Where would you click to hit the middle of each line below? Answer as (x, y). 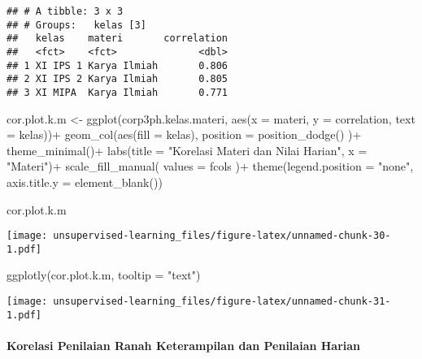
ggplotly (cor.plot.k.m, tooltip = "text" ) (104, 275)
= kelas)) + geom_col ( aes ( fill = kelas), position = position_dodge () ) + (184, 134)
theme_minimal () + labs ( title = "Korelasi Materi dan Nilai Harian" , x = (187, 150)
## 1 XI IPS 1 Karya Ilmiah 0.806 (117, 65)
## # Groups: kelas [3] (76, 25)
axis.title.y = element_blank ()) (85, 182)
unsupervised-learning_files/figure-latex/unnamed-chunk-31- (222, 302)
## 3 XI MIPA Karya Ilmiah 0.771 (117, 92)
